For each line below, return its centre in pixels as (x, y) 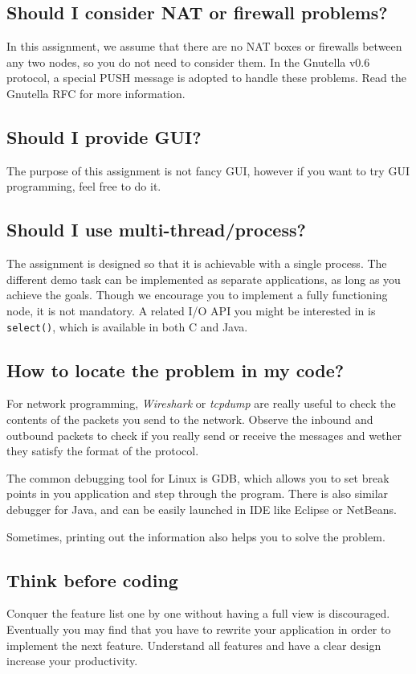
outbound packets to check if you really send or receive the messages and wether (204, 435)
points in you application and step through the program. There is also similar (198, 493)
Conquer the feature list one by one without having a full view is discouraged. (198, 613)
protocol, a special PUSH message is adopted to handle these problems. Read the (206, 78)
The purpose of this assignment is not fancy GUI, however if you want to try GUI (208, 170)
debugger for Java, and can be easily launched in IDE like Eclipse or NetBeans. (202, 509)
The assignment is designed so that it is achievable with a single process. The (197, 263)
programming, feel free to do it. (84, 186)
